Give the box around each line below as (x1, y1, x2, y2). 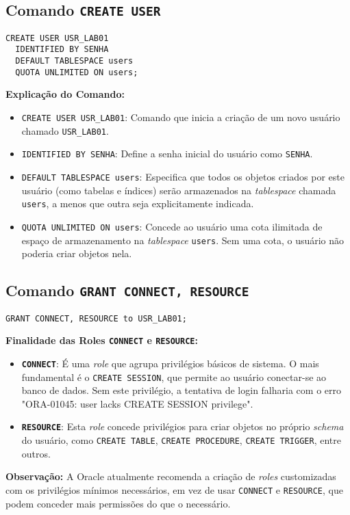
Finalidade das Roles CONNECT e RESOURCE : (5, 333, 198, 347)
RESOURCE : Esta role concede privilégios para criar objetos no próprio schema (21, 419, 344, 434)
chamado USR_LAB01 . (21, 123, 109, 137)
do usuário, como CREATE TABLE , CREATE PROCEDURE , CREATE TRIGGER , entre (21, 433, 341, 447)
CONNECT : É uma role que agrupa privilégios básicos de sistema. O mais (21, 356, 319, 370)
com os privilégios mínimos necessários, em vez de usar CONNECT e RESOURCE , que (5, 482, 343, 497)
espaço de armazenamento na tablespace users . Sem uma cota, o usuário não (21, 233, 345, 247)
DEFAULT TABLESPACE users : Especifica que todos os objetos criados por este (21, 169, 345, 183)
